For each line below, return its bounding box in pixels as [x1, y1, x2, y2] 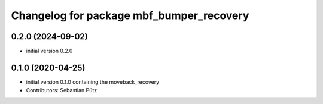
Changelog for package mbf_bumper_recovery [11, 9, 249, 22]
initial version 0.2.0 [26, 48, 73, 55]
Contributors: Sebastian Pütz [26, 87, 97, 94]
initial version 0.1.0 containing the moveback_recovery [26, 78, 160, 86]
